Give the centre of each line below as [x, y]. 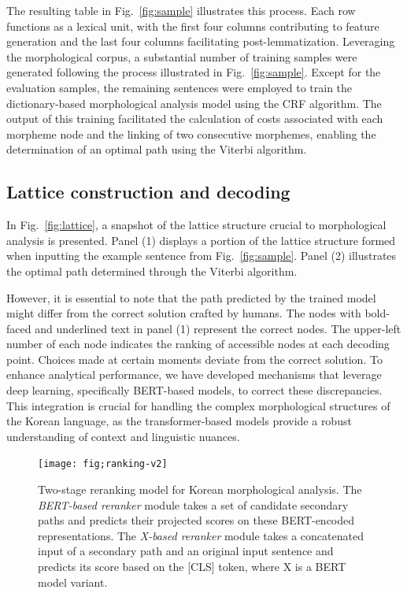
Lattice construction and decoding [148, 192]
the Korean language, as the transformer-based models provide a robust [179, 421]
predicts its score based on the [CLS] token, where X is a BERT [192, 567]
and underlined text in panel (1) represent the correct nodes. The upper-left [218, 328]
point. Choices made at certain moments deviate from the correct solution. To [194, 359]
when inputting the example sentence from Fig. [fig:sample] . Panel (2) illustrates [202, 256]
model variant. [73, 582]
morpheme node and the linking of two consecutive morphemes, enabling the [191, 133]
